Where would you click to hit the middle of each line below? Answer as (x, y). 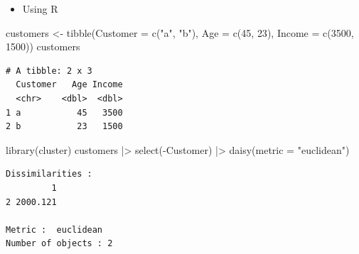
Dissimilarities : (49, 174)
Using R (40, 9)
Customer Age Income (69, 85)
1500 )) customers (43, 46)
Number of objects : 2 (59, 244)
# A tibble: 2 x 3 (49, 71)
